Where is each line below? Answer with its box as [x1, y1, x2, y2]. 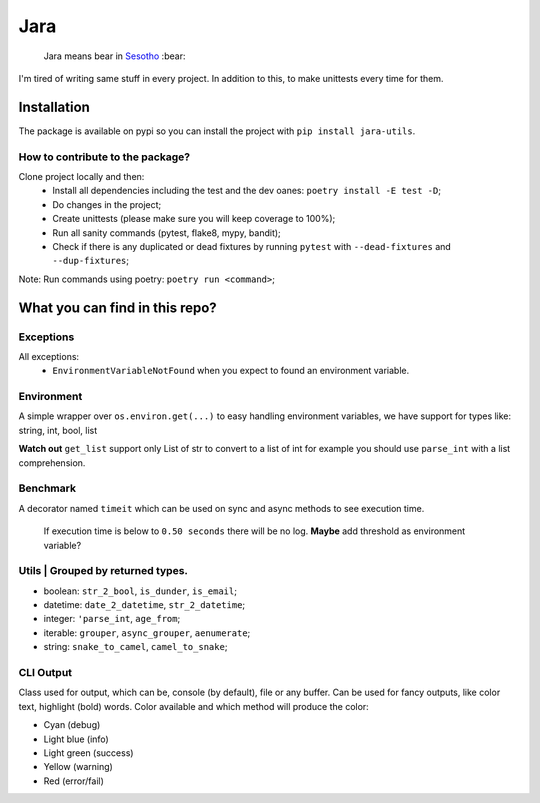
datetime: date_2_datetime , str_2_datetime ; [43, 599, 246, 611]
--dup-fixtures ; [52, 255, 130, 267]
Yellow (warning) [43, 761, 114, 773]
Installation [18, 98, 90, 115]
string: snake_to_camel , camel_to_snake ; [43, 641, 228, 653]
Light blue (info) [43, 733, 109, 745]
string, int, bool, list [18, 424, 98, 436]
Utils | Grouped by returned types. [18, 564, 189, 578]
